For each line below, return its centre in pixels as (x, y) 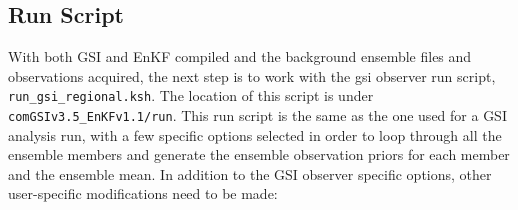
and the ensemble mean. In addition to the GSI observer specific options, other (250, 173)
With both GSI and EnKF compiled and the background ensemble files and (240, 56)
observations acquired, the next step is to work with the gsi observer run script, (252, 75)
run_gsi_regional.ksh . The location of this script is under (191, 95)
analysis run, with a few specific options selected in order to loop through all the (255, 134)
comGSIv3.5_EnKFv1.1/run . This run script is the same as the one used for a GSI (257, 115)
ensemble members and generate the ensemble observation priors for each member (259, 154)
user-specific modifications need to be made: (143, 193)
